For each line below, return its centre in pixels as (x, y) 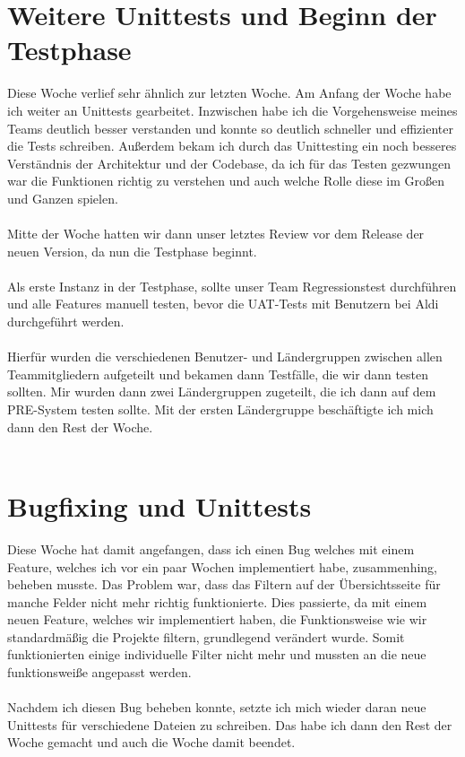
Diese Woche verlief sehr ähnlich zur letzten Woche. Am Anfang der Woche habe (229, 93)
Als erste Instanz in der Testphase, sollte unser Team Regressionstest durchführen (232, 286)
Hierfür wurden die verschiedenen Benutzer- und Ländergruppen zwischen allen (225, 357)
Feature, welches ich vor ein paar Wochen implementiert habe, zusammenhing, (222, 566)
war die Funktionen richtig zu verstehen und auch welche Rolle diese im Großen (226, 181)
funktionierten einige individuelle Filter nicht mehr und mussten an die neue (217, 654)
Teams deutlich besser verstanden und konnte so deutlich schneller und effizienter (230, 128)
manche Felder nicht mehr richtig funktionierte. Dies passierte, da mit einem (217, 601)
